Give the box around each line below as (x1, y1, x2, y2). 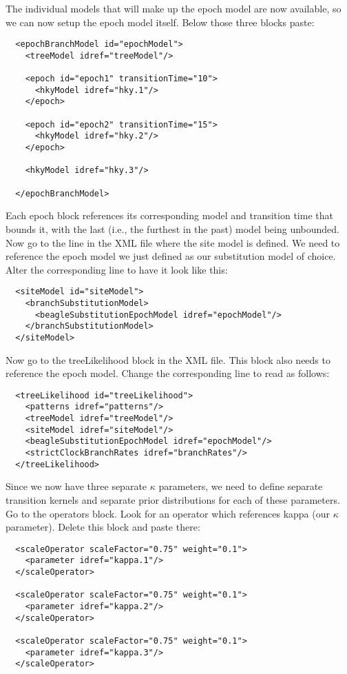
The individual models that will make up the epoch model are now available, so (6, 1, 341, 15)
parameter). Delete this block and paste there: (6, 520, 200, 534)
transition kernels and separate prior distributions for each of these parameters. (6, 493, 340, 507)
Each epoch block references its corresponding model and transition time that (6, 208, 333, 223)
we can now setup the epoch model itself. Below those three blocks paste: (6, 14, 315, 29)
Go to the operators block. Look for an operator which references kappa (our (6, 506, 330, 520)
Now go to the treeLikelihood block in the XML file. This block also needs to (6, 352, 330, 367)
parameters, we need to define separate (158, 479, 323, 493)
